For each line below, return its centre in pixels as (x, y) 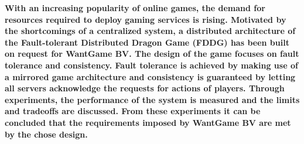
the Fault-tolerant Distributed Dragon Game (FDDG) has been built (147, 42)
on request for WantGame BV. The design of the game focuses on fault (152, 54)
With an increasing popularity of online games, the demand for (135, 8)
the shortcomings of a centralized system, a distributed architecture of (150, 31)
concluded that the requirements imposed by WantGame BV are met (148, 122)
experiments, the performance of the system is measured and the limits (152, 99)
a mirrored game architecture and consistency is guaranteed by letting (150, 76)
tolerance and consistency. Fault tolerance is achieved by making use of (151, 65)
